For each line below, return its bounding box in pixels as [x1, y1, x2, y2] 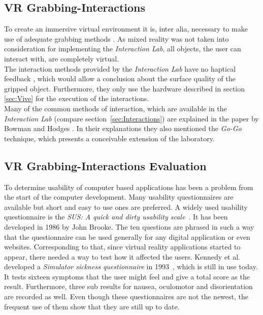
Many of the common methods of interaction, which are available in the [4, 103, 227, 113]
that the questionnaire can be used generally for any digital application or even [4, 231, 250, 242]
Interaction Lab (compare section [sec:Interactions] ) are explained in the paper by [4, 113, 259, 123]
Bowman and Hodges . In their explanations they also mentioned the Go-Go [4, 123, 242, 134]
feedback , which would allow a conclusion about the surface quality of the [4, 73, 236, 84]
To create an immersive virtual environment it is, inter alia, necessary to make [4, 23, 248, 34]
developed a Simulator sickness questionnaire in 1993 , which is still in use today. [4, 261, 258, 272]
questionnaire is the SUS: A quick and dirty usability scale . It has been [4, 211, 228, 222]
